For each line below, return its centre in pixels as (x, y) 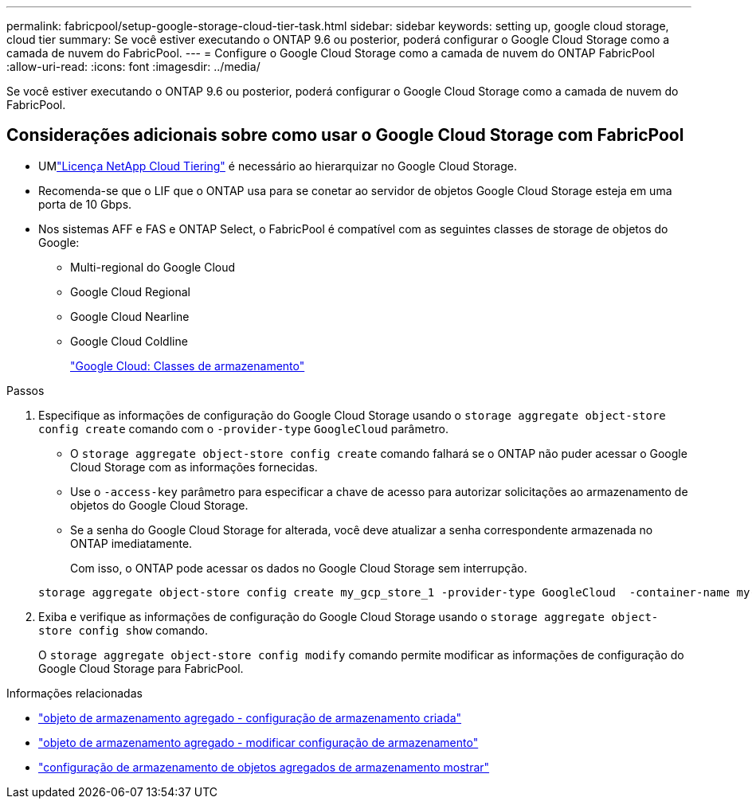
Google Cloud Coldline (129, 341)
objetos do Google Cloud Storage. (159, 505)
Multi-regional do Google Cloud (153, 267)
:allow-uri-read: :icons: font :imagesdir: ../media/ (133, 66)
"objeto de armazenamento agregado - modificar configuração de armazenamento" (258, 742)
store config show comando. (123, 630)
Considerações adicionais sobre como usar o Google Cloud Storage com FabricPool (345, 135)
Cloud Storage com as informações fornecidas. (194, 467)
